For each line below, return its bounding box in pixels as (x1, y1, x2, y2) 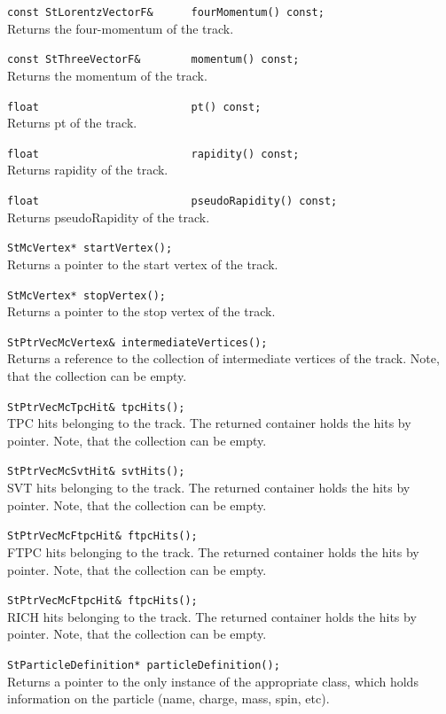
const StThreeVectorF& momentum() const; (7, 53, 300, 66)
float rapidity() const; (7, 147, 300, 160)
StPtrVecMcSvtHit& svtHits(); (7, 465, 185, 478)
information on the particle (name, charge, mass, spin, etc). (7, 689, 330, 708)
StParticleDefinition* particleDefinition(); (7, 658, 280, 671)
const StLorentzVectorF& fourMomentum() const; (7, 6, 325, 19)
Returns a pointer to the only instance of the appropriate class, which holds (7, 671, 419, 690)
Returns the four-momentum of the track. (7, 19, 234, 37)
